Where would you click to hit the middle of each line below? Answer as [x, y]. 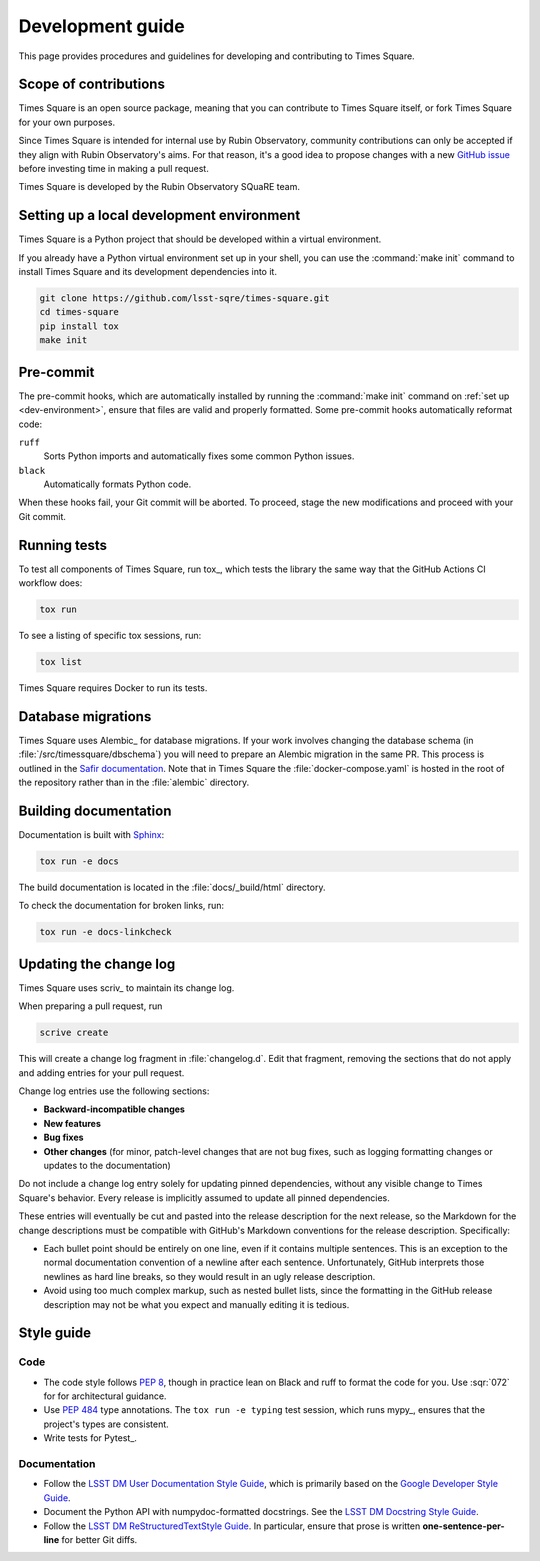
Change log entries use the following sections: [114, 1091]
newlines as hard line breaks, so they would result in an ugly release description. [209, 1276]
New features [72, 1123]
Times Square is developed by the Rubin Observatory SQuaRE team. [159, 187]
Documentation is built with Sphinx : [91, 835]
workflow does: [50, 583]
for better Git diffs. [99, 1539]
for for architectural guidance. [105, 1396]
